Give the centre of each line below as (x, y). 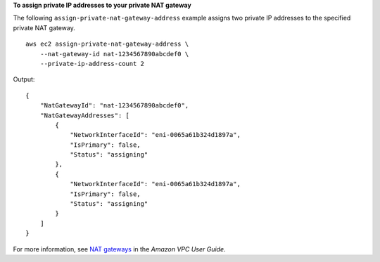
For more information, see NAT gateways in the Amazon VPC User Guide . (119, 249)
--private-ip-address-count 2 (92, 64)
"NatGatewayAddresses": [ (85, 115)
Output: (24, 79)
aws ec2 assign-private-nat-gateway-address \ (107, 44)
